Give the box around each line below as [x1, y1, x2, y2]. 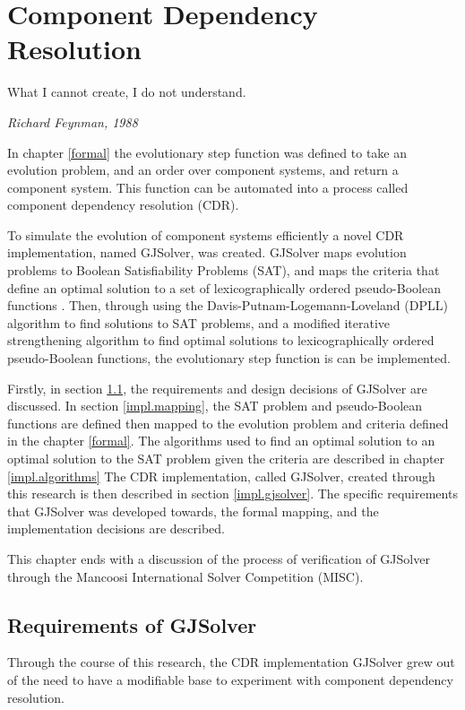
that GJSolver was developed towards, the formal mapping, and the [7, 501, 379, 520]
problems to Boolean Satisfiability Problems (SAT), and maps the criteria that [7, 261, 440, 280]
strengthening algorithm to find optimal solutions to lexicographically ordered [7, 331, 435, 350]
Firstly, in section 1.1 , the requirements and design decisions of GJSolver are [7, 378, 427, 397]
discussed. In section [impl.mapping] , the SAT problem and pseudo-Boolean [7, 396, 423, 415]
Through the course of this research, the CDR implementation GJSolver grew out [7, 653, 455, 671]
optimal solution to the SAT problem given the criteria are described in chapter [7, 449, 445, 467]
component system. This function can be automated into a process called [7, 177, 409, 196]
